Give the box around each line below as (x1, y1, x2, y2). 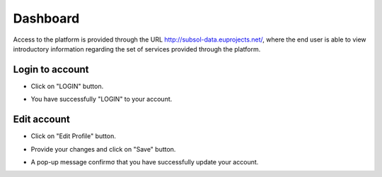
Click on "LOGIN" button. (30, 82, 104, 90)
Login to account (13, 63, 89, 75)
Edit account (13, 114, 70, 126)
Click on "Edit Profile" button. (30, 132, 116, 140)
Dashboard (13, 11, 80, 26)
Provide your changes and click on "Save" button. (30, 145, 176, 153)
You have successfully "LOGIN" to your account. (30, 95, 173, 104)
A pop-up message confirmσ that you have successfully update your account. (30, 157, 259, 166)
